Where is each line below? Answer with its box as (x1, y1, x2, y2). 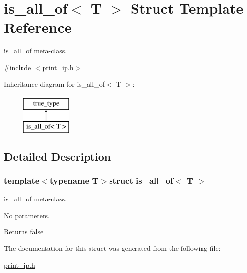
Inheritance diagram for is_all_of (4, 78, 105, 89)
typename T (49, 174, 99, 186)
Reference (4, 17, 72, 37)
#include (4, 62, 31, 72)
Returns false (4, 226, 44, 237)
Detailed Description (4, 149, 111, 164)
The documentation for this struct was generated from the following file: (4, 243, 221, 253)
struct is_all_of (109, 174, 173, 186)
